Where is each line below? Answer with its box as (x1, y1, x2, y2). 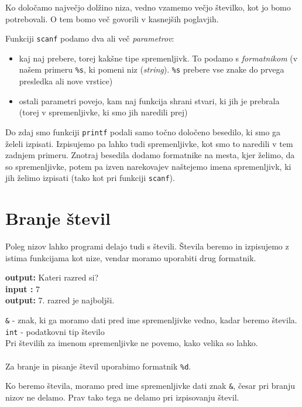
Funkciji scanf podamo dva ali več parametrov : (5, 32, 174, 45)
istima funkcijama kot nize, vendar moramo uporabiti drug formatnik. (5, 251, 256, 264)
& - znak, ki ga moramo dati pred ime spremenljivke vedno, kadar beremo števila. (5, 314, 297, 326)
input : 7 (5, 282, 40, 295)
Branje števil (5, 206, 111, 230)
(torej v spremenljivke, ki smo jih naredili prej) (19, 106, 188, 118)
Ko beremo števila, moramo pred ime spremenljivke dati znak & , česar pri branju (5, 379, 295, 392)
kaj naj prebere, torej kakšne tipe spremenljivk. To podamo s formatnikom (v (19, 52, 298, 64)
